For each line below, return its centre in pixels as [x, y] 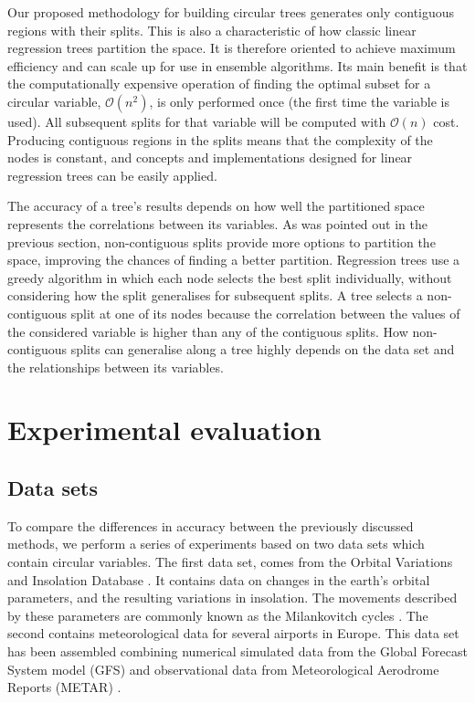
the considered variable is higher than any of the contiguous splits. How [208, 331]
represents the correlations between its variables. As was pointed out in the [217, 223]
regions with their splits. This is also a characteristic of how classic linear [212, 30]
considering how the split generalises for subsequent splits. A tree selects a [215, 295]
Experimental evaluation [164, 430]
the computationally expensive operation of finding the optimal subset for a [219, 84]
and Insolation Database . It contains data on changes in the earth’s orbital [219, 579]
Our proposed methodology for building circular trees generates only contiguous [231, 12]
